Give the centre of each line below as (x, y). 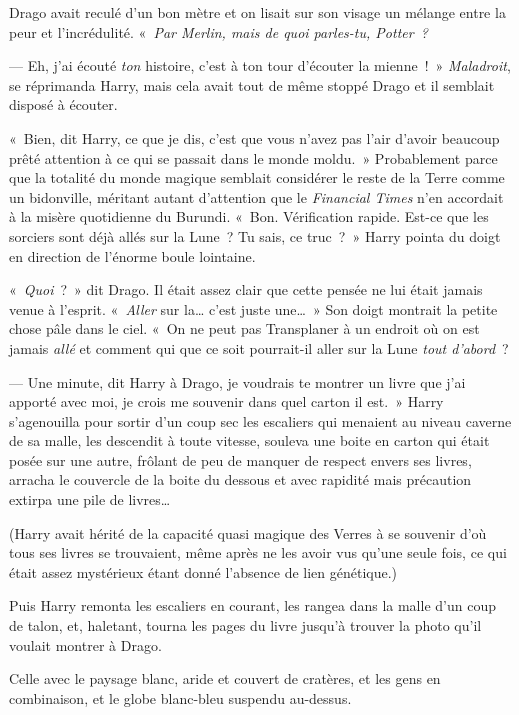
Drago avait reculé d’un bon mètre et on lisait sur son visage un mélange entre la (257, 12)
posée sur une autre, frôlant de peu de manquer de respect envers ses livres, (240, 459)
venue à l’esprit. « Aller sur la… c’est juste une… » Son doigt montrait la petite (253, 308)
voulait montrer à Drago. (85, 644)
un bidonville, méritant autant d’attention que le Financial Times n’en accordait (256, 196)
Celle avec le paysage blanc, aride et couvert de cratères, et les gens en (225, 678)
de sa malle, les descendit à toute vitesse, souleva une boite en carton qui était (249, 440)
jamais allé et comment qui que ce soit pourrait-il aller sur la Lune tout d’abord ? (259, 347)
